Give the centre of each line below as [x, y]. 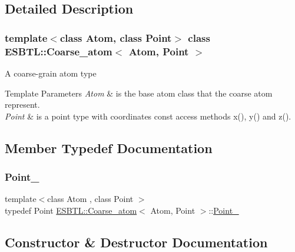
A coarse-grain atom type [51, 73]
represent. [22, 105]
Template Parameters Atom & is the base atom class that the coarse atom [139, 93]
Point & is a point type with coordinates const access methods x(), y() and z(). [148, 116]
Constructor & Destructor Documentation [136, 242]
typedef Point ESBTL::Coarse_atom [71, 210]
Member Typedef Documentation [109, 147]
